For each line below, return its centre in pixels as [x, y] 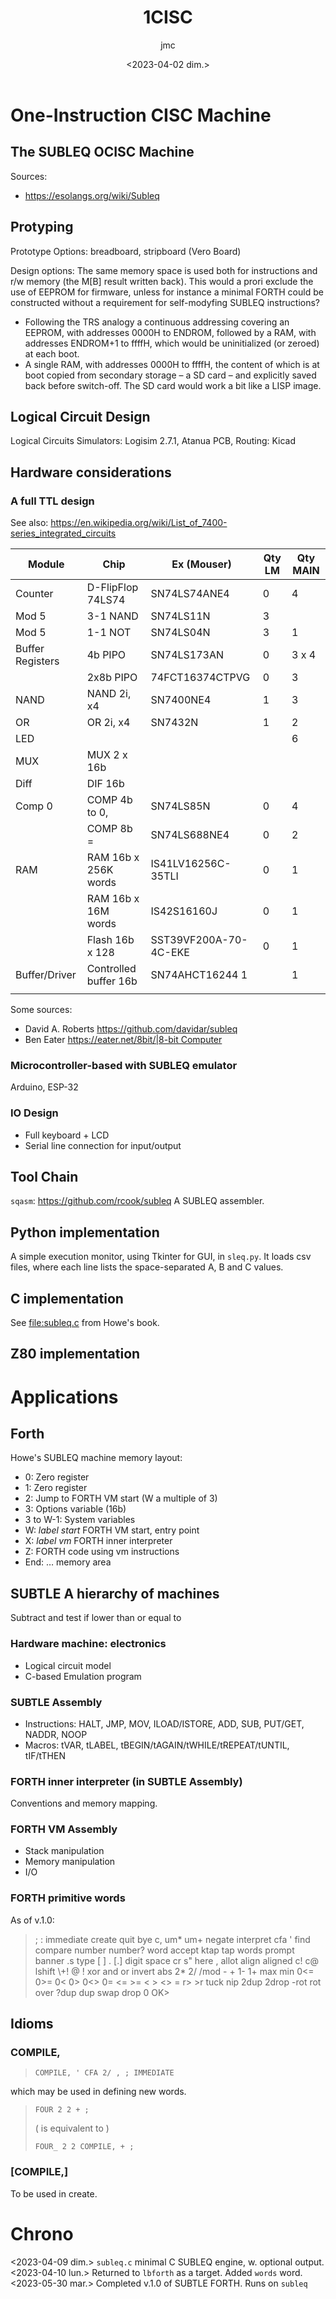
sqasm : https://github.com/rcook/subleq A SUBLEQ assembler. [137, 1201]
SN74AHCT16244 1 [199, 975]
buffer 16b [112, 981]
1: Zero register [56, 1488]
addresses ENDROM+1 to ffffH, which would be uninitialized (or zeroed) [172, 343]
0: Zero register [57, 1477]
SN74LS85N [180, 806]
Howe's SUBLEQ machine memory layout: [96, 1458]
